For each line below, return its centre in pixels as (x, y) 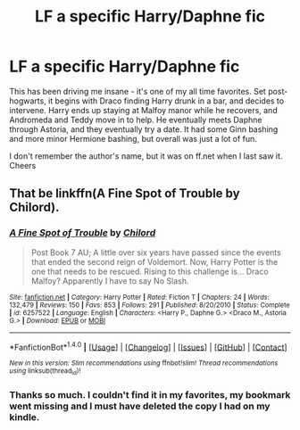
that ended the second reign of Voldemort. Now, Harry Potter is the (154, 261)
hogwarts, (28, 101)
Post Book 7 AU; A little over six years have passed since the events (156, 252)
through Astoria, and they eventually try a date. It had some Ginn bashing (144, 129)
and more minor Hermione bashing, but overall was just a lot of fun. (133, 138)
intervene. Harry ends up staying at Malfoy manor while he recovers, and (144, 110)
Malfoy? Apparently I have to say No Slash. (110, 281)
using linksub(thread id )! (45, 372)
